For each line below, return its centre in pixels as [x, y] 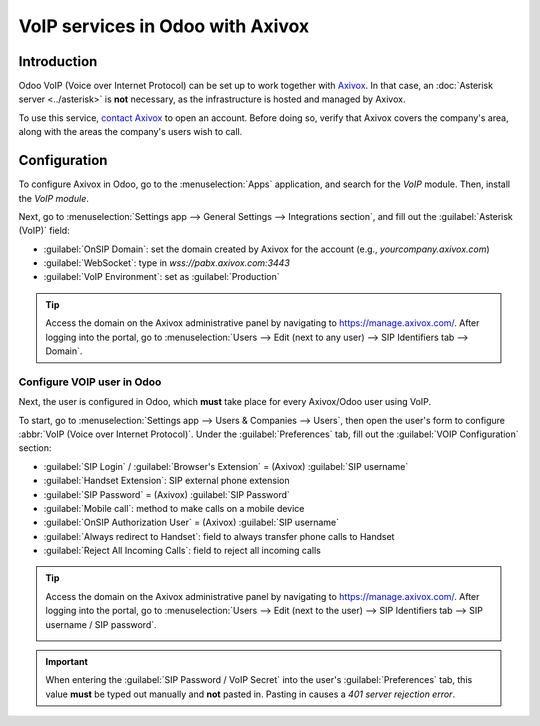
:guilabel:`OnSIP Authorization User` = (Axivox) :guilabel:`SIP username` [191, 522]
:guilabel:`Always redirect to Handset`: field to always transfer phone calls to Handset [219, 536]
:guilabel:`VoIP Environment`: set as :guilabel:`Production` [161, 277]
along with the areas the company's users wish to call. [130, 132]
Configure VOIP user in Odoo [90, 382]
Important [67, 662]
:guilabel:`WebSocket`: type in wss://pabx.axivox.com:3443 [166, 263]
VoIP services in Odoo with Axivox [164, 26]
